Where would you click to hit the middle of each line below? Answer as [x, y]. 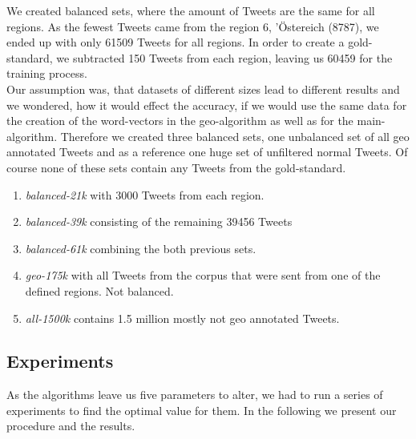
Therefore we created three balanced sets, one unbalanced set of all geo [235, 136]
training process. [47, 73]
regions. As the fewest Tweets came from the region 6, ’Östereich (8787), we [193, 26]
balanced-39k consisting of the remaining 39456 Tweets [159, 222]
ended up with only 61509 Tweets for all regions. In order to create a [176, 42]
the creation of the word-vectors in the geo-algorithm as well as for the [180, 121]
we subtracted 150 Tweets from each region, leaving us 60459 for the [224, 57]
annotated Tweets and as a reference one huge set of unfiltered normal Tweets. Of [207, 152]
